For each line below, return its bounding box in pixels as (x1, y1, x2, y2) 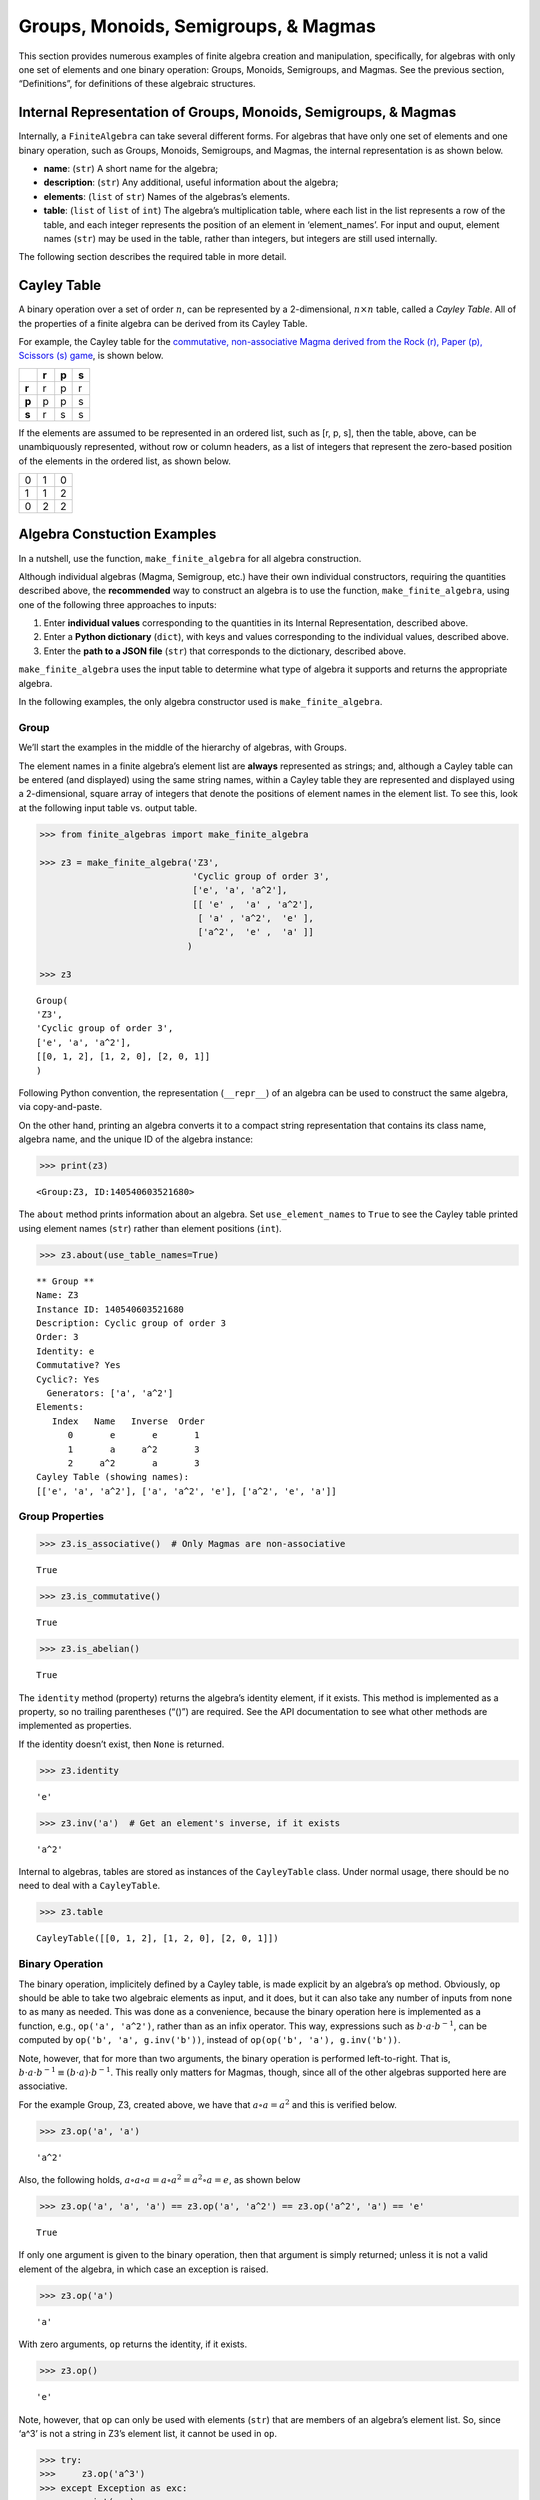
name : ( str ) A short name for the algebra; (43, 163, 219, 175)
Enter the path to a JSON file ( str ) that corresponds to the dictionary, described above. (43, 645, 407, 657)
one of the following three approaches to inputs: (18, 598, 217, 610)
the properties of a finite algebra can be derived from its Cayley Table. (18, 317, 308, 329)
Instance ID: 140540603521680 (36, 1303, 185, 1315)
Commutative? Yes (36, 1360, 121, 1371)
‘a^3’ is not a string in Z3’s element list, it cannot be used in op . (18, 2427, 278, 2439)
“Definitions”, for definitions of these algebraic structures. (18, 78, 256, 90)
